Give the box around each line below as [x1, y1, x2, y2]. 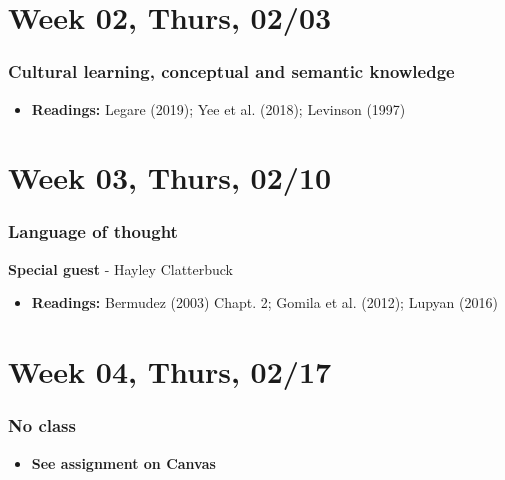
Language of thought [8, 219, 178, 244]
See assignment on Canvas [31, 452, 216, 473]
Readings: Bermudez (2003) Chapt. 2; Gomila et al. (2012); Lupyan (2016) [31, 292, 498, 313]
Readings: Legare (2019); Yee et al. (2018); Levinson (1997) [31, 98, 406, 119]
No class [8, 413, 76, 438]
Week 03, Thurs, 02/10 [8, 157, 332, 198]
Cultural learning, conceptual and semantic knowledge [8, 59, 455, 84]
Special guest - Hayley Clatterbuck [8, 258, 234, 279]
